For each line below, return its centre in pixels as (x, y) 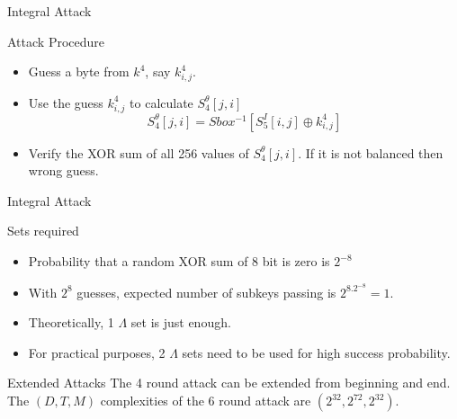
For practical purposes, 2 (97, 352)
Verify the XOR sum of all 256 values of (139, 152)
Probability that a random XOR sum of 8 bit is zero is (179, 261)
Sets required (43, 231)
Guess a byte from (79, 71)
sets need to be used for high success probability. (316, 352)
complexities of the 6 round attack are (206, 401)
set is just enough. (181, 322)
